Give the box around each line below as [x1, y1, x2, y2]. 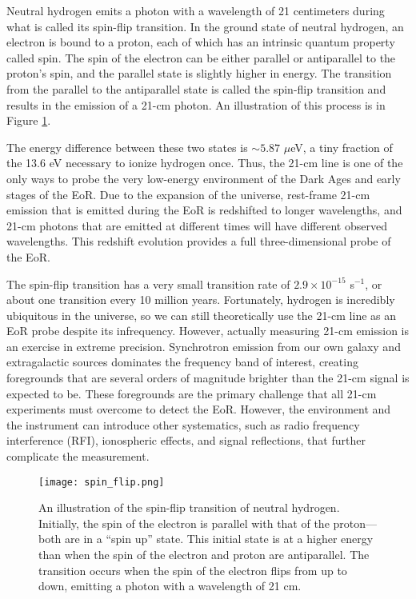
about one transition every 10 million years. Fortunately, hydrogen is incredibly [6, 291, 395, 308]
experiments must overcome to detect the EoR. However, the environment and [6, 401, 391, 417]
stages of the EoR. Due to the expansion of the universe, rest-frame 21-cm [6, 186, 370, 202]
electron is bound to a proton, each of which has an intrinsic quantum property [6, 34, 395, 50]
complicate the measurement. [6, 448, 150, 465]
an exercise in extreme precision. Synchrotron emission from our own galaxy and [6, 337, 401, 354]
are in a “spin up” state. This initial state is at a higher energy [65, 530, 374, 547]
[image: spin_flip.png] [38, 476, 165, 488]
